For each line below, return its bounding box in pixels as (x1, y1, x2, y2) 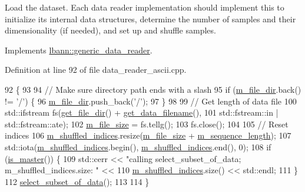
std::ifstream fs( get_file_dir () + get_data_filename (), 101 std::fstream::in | (5, 106, 279, 119)
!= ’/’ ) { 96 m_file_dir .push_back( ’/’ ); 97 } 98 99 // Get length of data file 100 (5, 95, 297, 107)
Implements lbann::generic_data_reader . (5, 43, 152, 56)
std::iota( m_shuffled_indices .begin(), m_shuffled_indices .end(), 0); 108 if (5, 140, 271, 153)
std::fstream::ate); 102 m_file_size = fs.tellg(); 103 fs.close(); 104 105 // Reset (5, 117, 289, 130)
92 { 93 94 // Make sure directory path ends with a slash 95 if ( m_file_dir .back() (5, 83, 301, 95)
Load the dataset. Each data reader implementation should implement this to (5, 1, 284, 13)
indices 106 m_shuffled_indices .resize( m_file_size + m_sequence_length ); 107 (5, 129, 291, 142)
